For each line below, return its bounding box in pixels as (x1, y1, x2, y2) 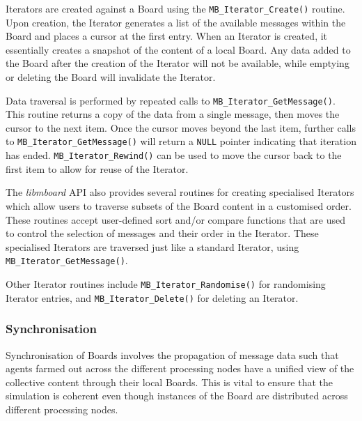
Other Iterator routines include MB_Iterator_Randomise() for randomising (6, 277, 326, 291)
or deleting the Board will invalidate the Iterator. (6, 70, 216, 84)
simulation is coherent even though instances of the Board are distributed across (6, 388, 348, 403)
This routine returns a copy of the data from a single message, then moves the (6, 107, 340, 121)
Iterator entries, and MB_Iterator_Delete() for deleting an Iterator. (6, 290, 299, 305)
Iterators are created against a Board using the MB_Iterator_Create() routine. (6, 1, 345, 15)
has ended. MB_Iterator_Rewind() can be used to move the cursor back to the (6, 148, 342, 162)
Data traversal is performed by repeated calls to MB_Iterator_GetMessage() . (6, 93, 336, 107)
